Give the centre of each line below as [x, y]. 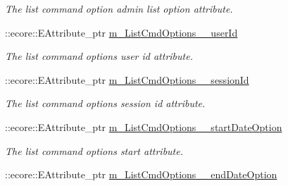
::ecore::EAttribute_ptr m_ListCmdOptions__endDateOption [141, 174]
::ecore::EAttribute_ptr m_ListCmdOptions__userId [121, 32]
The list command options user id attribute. [99, 56]
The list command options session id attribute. [105, 103]
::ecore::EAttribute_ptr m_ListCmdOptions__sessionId [127, 79]
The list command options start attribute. [94, 150]
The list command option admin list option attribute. [119, 8]
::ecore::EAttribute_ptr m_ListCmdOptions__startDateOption [144, 126]
